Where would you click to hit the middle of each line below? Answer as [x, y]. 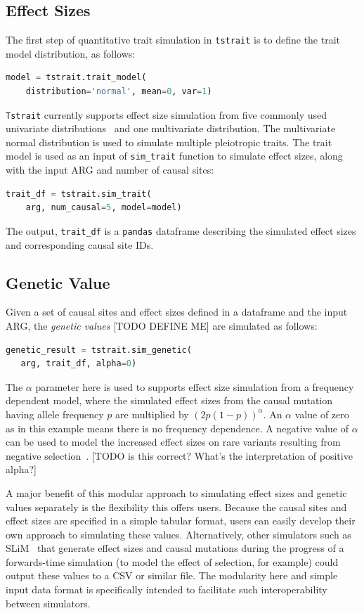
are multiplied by [152, 414]
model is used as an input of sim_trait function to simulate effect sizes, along [174, 156]
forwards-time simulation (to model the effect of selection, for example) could [172, 561]
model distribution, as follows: [71, 53]
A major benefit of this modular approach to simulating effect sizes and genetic [176, 492]
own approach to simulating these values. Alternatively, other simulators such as [178, 534]
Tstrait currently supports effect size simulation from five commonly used [167, 114]
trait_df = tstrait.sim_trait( [79, 194]
